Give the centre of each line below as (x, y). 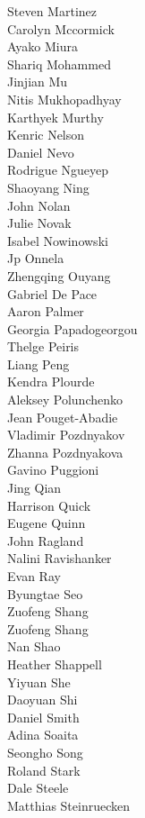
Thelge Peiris (43, 346)
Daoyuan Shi (43, 700)
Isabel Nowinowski (58, 240)
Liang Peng (38, 364)
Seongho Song (45, 752)
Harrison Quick (49, 505)
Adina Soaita (43, 735)
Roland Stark (44, 770)
